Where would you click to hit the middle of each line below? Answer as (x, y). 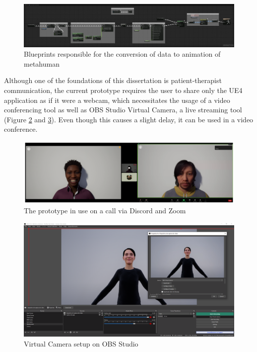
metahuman (42, 63)
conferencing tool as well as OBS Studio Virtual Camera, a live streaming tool (123, 110)
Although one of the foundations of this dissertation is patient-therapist (113, 80)
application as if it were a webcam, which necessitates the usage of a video (117, 100)
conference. (21, 129)
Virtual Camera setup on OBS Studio (81, 343)
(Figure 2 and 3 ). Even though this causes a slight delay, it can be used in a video (129, 119)
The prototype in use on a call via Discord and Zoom (105, 210)
